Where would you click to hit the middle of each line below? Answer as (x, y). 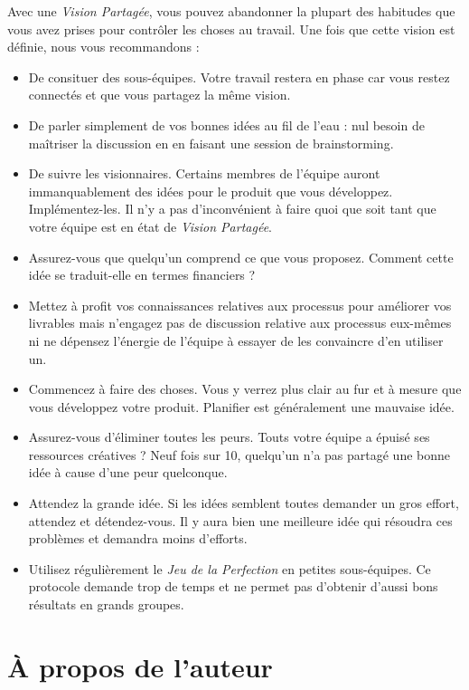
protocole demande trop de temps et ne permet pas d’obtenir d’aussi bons (233, 586)
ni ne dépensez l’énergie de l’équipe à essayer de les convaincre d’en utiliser (236, 340)
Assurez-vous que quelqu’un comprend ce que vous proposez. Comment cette (241, 257)
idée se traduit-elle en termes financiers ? (142, 275)
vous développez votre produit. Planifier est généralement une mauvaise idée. (241, 406)
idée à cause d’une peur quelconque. (128, 472)
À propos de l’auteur (140, 666)
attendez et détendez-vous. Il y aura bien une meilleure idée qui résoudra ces (240, 520)
